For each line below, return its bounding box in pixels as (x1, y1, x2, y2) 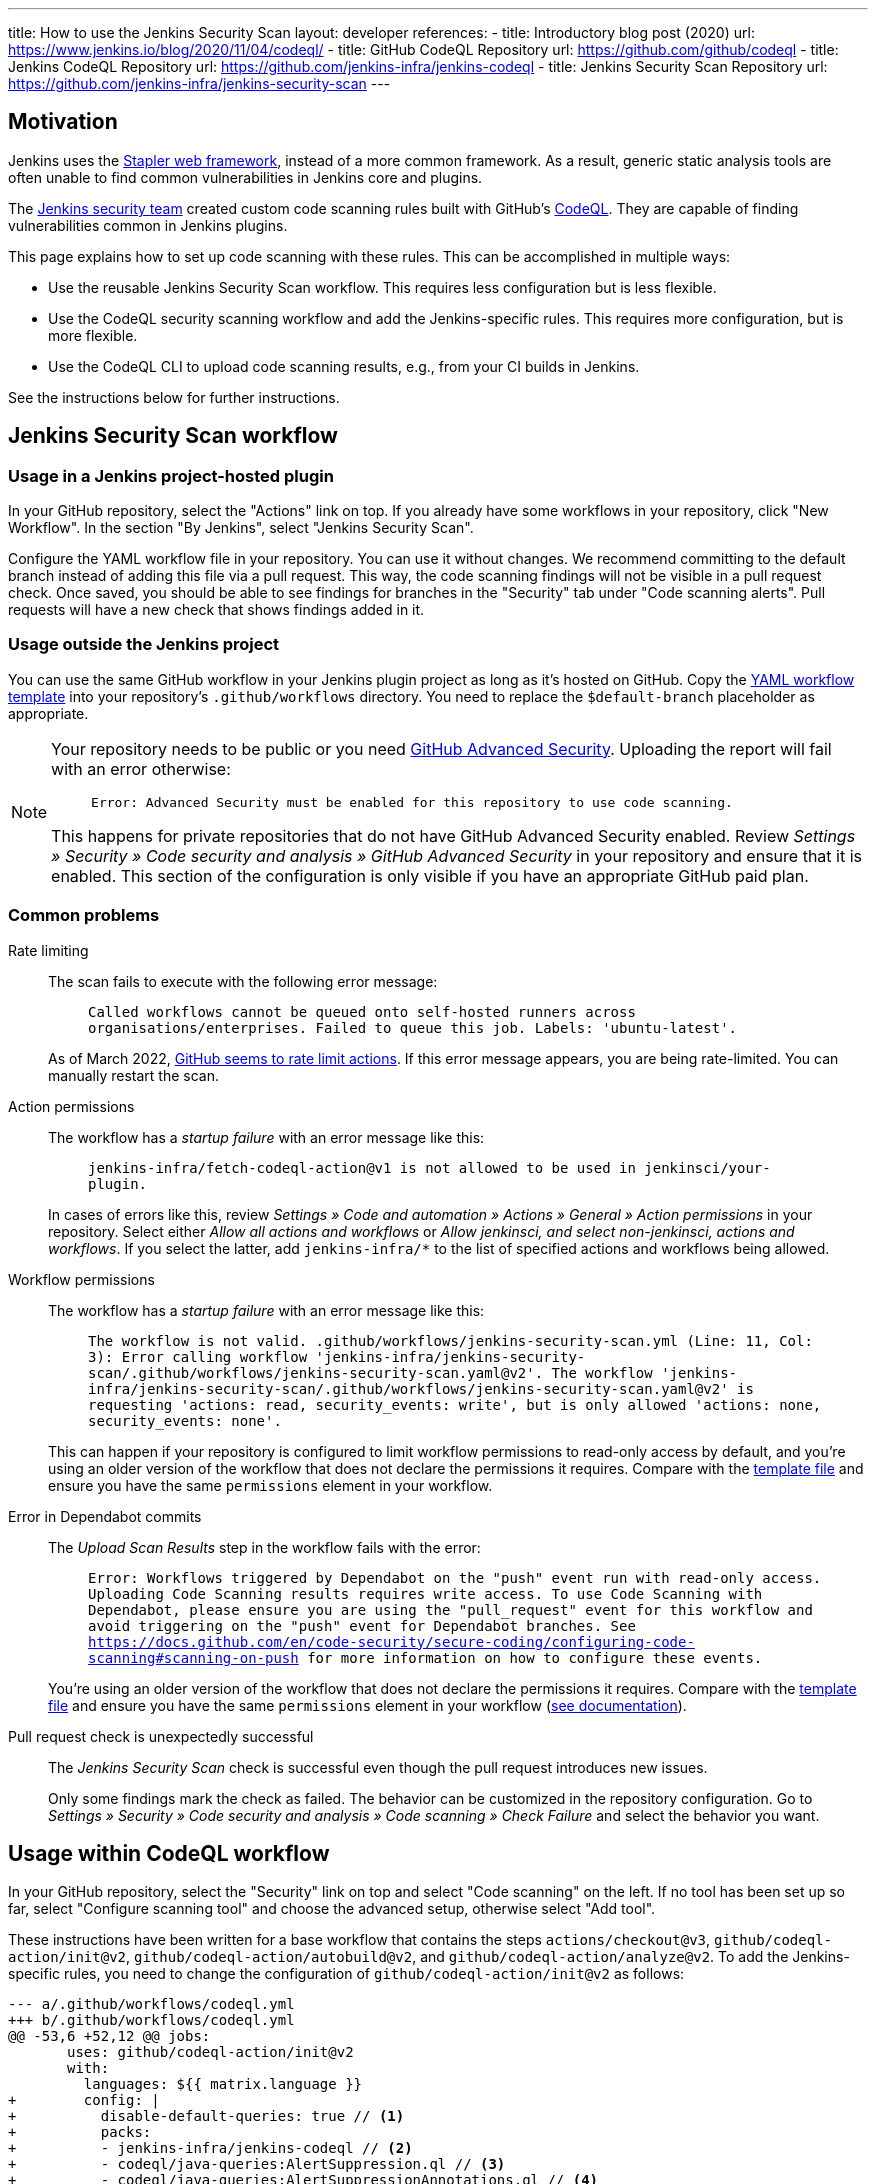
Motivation (8, 109, 118, 135)
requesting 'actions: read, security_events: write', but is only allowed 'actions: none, (88, 1396, 822, 1413)
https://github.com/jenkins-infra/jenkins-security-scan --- (8, 75, 391, 92)
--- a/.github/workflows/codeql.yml (8, 1996, 295, 2013)
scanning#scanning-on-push (88, 1649, 299, 1666)
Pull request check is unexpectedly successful (8, 1727, 314, 1745)
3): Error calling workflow (88, 1348, 308, 1365)
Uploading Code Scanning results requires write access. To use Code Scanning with (88, 1585, 763, 1602)
